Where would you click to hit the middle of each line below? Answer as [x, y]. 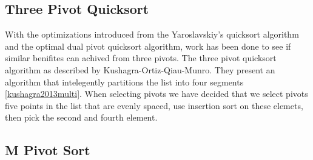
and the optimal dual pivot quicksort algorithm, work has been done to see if [148, 46]
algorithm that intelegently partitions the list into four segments [124, 82]
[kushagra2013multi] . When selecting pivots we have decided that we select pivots [156, 94]
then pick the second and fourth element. [81, 117]
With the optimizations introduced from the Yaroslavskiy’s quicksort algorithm [152, 34]
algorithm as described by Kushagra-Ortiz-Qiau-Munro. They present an [140, 69]
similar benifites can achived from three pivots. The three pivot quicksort [141, 58]
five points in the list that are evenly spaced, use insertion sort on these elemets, [154, 105]
